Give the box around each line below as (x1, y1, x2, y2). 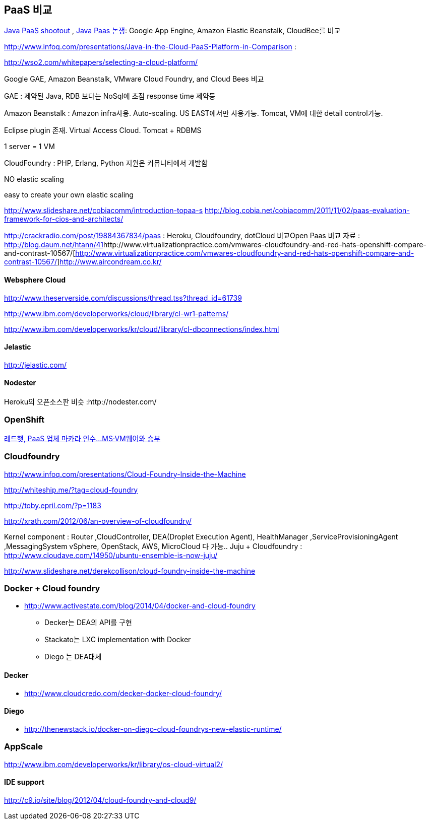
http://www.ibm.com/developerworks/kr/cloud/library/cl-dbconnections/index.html (4, 324, 279, 333)
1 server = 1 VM (4, 142, 55, 151)
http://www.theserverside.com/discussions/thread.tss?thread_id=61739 (4, 293, 242, 302)
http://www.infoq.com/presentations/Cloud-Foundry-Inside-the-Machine (4, 469, 246, 478)
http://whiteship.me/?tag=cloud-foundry (4, 485, 138, 494)
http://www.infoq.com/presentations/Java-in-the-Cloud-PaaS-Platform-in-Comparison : (4, 42, 296, 51)
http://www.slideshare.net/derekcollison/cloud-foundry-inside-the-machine (4, 566, 256, 575)
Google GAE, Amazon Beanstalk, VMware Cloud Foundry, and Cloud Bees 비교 (4, 75, 264, 84)
